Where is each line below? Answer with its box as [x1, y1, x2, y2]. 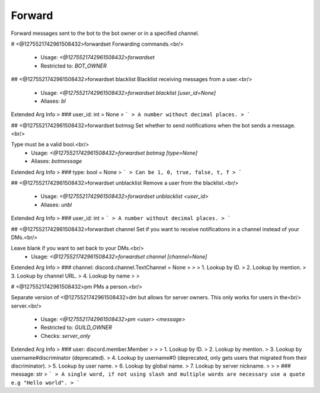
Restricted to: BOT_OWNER [40, 62, 107, 69]
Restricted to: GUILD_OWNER [40, 324, 113, 331]
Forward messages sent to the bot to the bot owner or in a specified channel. [11, 30, 200, 37]
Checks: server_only [40, 332, 91, 339]
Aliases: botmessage [31, 158, 82, 165]
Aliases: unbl [40, 201, 72, 208]
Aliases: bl [40, 97, 66, 104]
